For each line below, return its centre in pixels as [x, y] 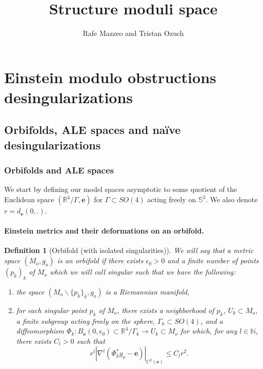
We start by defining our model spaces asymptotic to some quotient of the [121, 189]
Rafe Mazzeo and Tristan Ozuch [133, 33]
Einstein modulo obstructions [110, 77]
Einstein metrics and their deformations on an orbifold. [104, 231]
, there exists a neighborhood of [166, 310]
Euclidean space [29, 199]
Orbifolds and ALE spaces [59, 170]
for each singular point [52, 310]
